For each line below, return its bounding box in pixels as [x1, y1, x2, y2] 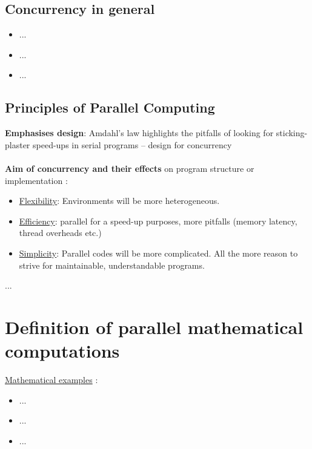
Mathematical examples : [5, 373, 98, 386]
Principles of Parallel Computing [5, 98, 215, 117]
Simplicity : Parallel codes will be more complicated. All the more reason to [19, 246, 298, 259]
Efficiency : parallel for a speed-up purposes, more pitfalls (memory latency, [19, 214, 297, 227]
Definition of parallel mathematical [5, 314, 304, 339]
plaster [5, 138, 30, 151]
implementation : [5, 174, 68, 186]
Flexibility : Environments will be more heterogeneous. [19, 194, 220, 207]
